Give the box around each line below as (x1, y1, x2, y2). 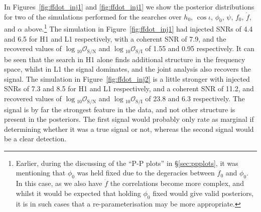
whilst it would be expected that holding (16, 187, 141, 198)
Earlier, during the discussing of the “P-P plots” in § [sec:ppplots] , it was (16, 157, 238, 168)
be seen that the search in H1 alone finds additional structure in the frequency (4, 54, 245, 64)
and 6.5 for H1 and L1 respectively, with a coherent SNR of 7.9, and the (4, 33, 226, 44)
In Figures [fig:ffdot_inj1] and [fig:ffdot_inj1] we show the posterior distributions (4, 2, 254, 12)
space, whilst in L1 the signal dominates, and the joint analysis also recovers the (4, 64, 251, 74)
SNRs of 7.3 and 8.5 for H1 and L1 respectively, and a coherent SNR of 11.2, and (4, 83, 254, 94)
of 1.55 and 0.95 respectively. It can (145, 43, 254, 54)
